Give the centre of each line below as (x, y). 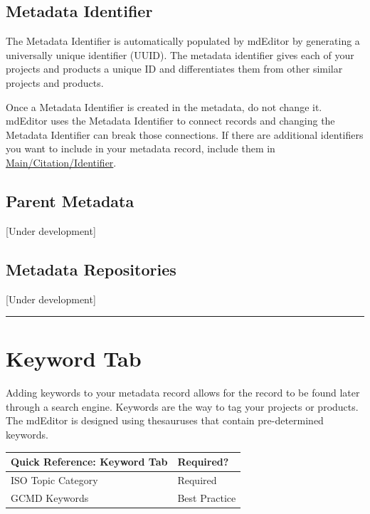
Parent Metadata (70, 200)
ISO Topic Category (54, 479)
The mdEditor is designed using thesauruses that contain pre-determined (165, 420)
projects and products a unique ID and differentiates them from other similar (174, 69)
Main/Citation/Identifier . (61, 162)
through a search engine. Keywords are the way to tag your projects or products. (182, 406)
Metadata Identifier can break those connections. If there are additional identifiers (185, 134)
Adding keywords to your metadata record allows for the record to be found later (183, 393)
